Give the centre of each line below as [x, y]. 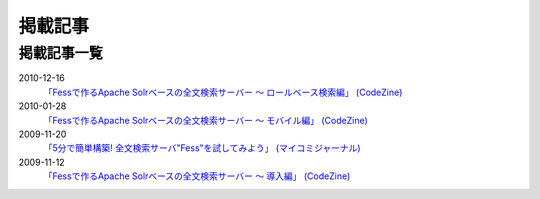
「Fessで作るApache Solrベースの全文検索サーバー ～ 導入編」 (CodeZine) [197, 176]
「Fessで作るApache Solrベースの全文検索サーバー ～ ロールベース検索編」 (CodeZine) [223, 92]
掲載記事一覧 [61, 53]
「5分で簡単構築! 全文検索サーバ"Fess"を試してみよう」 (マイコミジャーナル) [202, 148]
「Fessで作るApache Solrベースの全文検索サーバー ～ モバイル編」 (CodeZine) [206, 120]
